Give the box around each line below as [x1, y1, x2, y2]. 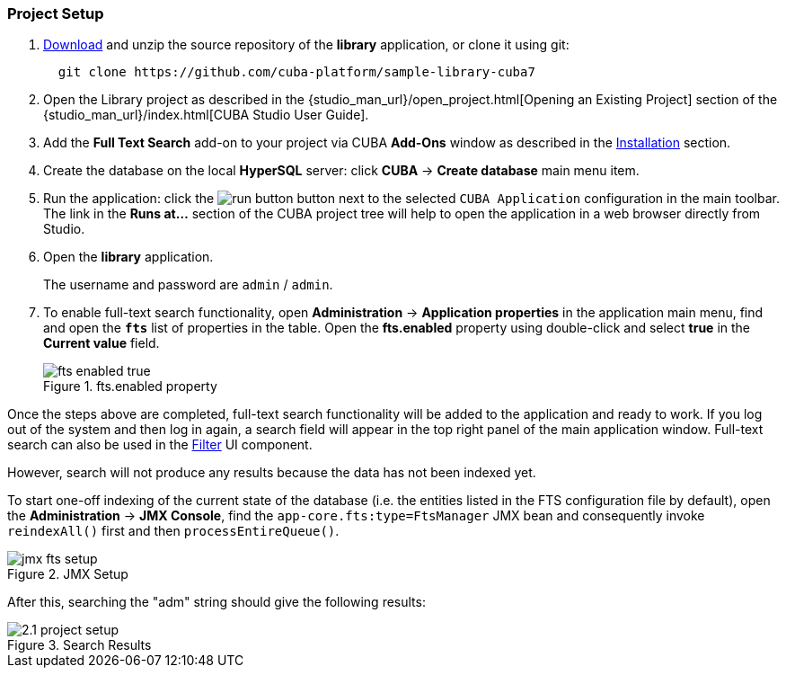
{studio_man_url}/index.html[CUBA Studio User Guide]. [43, 107, 369, 123]
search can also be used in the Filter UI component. [7, 437, 313, 453]
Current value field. [43, 335, 160, 351]
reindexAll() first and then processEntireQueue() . [7, 523, 340, 539]
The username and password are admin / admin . [43, 277, 333, 293]
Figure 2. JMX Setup [7, 566, 128, 582]
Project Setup [7, 4, 104, 22]
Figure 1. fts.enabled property [43, 378, 217, 395]
